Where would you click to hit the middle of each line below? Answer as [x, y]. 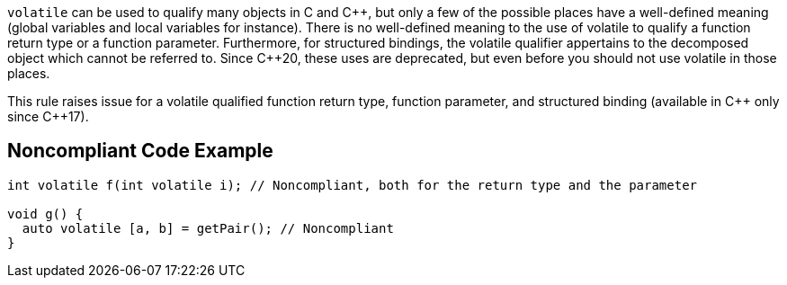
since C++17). [48, 116]
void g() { [45, 214]
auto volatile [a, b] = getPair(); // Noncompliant [208, 228]
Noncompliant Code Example [140, 151]
